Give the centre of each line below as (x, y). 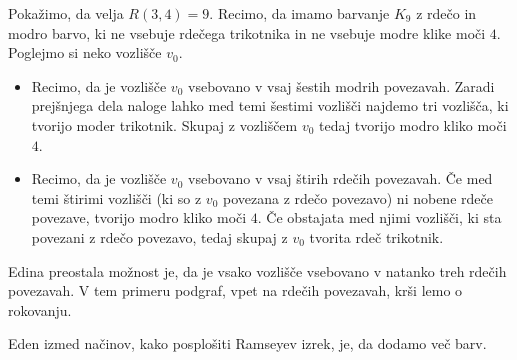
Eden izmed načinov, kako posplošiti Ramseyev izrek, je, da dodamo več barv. (247, 343)
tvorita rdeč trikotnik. (376, 236)
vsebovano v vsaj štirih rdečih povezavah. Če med (340, 178)
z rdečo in (446, 13)
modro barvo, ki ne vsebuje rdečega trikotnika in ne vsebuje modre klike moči (247, 32)
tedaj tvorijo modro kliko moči (413, 124)
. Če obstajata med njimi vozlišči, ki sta (379, 217)
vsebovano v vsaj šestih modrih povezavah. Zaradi (341, 85)
